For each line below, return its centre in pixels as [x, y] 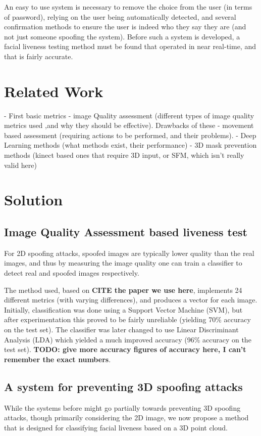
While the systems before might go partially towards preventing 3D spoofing [122, 407]
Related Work [54, 91]
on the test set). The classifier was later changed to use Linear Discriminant [121, 329]
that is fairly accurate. [39, 56]
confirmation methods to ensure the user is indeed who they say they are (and [125, 27]
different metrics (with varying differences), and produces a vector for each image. [131, 300]
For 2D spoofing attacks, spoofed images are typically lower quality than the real [129, 253]
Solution [34, 200]
